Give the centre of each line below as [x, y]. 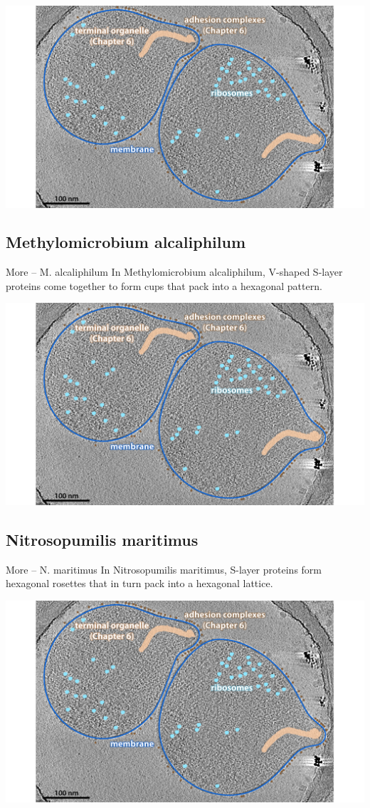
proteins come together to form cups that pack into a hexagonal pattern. [164, 285]
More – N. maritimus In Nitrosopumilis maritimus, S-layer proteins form [164, 569]
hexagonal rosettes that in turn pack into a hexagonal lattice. [139, 583]
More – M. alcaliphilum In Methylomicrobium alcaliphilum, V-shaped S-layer [174, 272]
